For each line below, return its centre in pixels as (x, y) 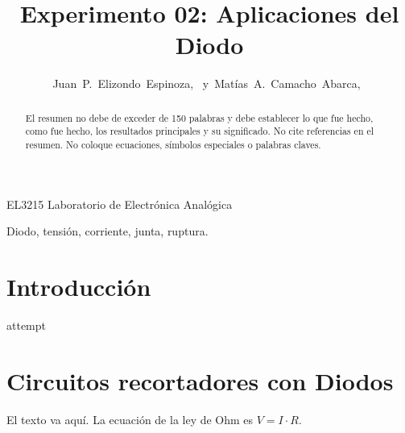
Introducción (79, 287)
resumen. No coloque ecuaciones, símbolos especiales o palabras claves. (173, 145)
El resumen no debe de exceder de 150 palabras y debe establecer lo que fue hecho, (199, 117)
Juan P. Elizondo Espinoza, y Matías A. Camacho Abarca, (207, 83)
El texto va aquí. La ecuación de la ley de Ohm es (130, 419)
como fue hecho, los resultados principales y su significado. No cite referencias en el (200, 131)
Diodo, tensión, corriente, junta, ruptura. (107, 231)
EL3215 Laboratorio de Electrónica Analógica (120, 204)
